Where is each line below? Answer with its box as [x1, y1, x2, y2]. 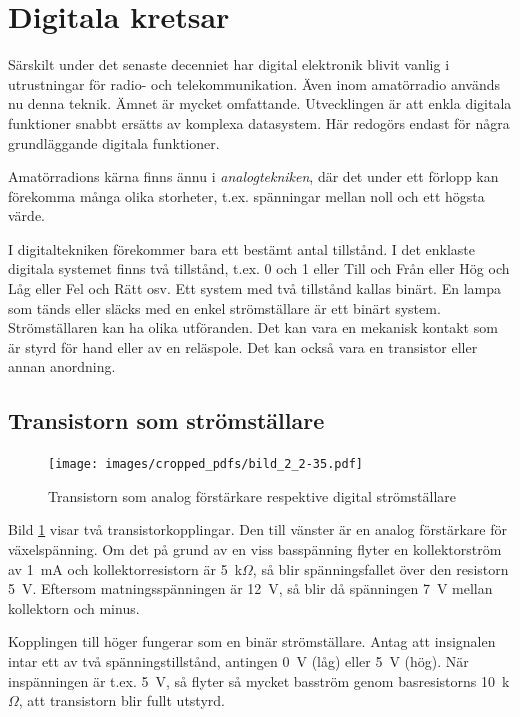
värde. [8, 205, 45, 226]
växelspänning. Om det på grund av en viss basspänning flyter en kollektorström [8, 539, 502, 560]
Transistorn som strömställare [8, 405, 325, 436]
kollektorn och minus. [8, 597, 140, 618]
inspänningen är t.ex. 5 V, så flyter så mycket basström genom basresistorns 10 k [8, 670, 510, 691]
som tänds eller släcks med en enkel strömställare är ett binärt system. [8, 297, 441, 318]
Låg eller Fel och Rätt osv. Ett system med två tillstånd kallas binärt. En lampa [8, 278, 501, 299]
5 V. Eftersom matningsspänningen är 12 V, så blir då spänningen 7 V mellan [8, 578, 493, 599]
